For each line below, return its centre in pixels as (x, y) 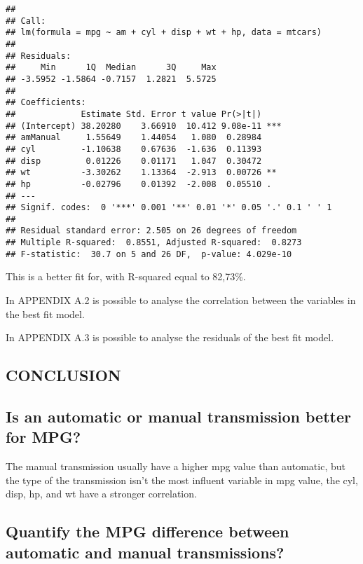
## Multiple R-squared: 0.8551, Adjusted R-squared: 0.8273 (154, 243)
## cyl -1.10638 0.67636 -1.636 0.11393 (134, 149)
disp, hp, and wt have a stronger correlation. (101, 494)
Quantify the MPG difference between (148, 531)
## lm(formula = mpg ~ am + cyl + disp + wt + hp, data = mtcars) (164, 33)
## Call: (26, 21)
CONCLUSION (63, 375)
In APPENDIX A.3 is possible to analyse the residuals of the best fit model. (170, 337)
